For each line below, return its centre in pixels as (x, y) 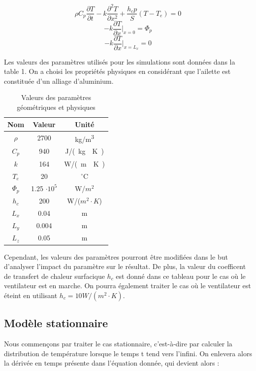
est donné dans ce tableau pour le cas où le (181, 276)
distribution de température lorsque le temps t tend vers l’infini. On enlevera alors (128, 353)
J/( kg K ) (84, 151)
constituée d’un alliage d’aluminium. (59, 81)
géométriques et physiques (56, 107)
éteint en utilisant (31, 295)
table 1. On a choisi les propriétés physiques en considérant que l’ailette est (117, 71)
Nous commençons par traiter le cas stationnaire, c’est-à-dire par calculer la (118, 344)
